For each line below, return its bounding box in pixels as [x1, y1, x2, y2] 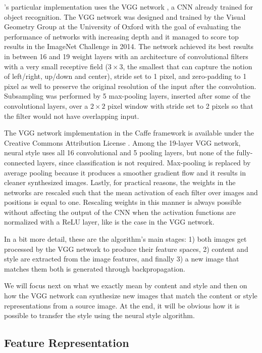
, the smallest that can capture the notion [123, 61, 252, 71]
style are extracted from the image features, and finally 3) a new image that [4, 253, 239, 264]
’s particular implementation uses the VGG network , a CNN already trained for [4, 2, 253, 12]
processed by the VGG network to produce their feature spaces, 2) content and [4, 243, 248, 254]
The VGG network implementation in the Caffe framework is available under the [4, 127, 254, 138]
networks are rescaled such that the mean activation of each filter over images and [4, 187, 258, 197]
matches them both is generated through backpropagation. [4, 263, 185, 274]
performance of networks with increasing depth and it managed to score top [4, 31, 239, 41]
